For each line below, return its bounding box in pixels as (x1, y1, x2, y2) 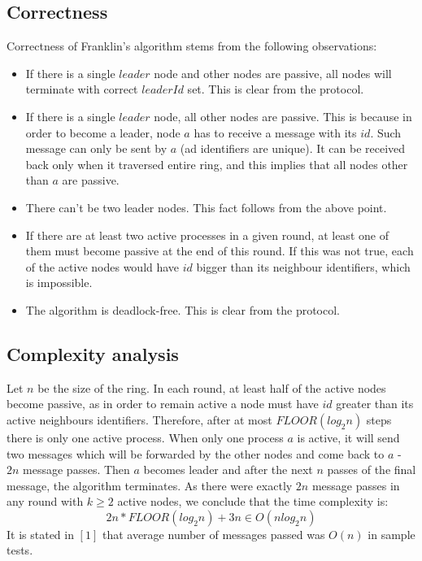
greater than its (336, 395, 414, 412)
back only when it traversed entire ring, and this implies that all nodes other (25, 155, 408, 172)
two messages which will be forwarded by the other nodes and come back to (7, 445, 385, 462)
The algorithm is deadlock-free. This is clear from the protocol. (25, 301, 340, 318)
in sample (368, 525, 415, 542)
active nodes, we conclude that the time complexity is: (117, 493, 389, 510)
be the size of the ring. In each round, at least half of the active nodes (37, 379, 386, 396)
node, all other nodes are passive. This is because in (154, 107, 412, 124)
